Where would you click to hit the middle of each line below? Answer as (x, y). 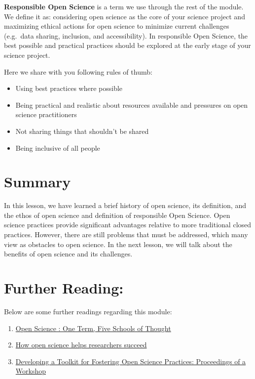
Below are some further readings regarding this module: (88, 311)
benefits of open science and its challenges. (68, 254)
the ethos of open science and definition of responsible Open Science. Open (117, 215)
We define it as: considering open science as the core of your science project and (125, 16)
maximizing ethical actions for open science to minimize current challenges (117, 26)
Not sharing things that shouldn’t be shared (82, 131)
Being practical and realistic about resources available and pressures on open (132, 105)
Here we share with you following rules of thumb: (78, 71)
